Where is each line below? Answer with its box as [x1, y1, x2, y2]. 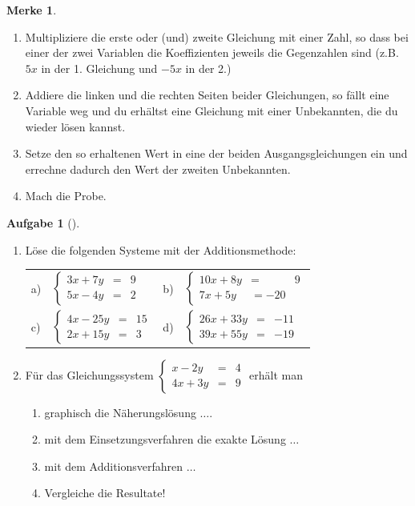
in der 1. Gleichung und [41, 59, 158, 76]
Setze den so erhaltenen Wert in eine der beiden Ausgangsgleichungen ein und [25, 145, 408, 162]
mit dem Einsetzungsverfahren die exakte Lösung [44, 431, 286, 448]
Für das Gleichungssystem [25, 366, 154, 383]
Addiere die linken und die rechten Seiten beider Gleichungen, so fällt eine [25, 86, 389, 103]
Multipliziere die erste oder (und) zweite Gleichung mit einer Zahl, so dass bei [25, 28, 409, 45]
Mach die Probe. [25, 187, 107, 204]
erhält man [249, 366, 303, 383]
